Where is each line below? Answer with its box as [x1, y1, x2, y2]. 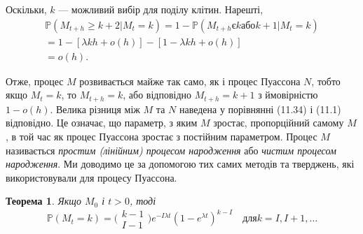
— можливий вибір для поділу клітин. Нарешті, [58, 2, 263, 16]
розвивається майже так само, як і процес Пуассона [79, 73, 301, 88]
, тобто [311, 73, 341, 88]
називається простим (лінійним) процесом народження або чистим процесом [6, 142, 336, 157]
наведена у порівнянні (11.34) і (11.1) [179, 101, 341, 116]
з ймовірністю [258, 87, 318, 102]
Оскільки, [6, 2, 47, 16]
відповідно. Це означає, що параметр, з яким [6, 115, 198, 130]
